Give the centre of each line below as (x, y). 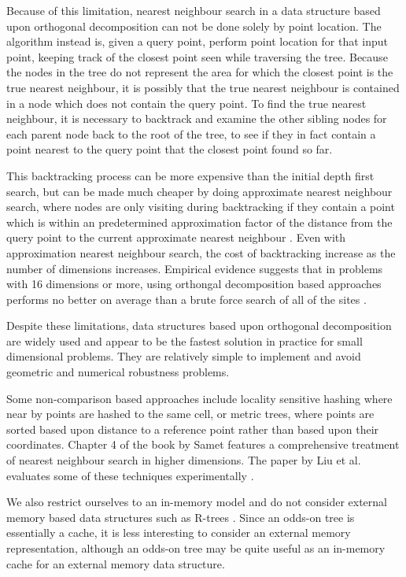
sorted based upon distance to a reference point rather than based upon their (193, 429)
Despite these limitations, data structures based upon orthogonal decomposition (199, 325)
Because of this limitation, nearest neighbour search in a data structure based (194, 10)
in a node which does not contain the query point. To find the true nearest (186, 103)
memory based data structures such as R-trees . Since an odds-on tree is (181, 517)
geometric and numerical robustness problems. (118, 372)
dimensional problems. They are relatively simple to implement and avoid (184, 356)
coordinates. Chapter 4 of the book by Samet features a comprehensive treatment (203, 444)
